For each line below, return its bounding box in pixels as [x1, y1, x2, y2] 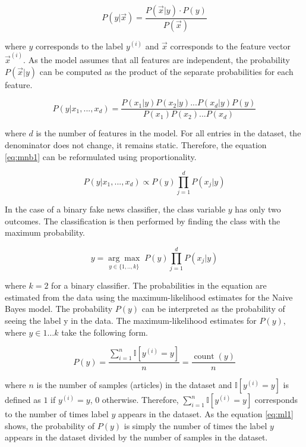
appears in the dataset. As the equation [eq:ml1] [118, 408, 294, 420]
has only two [235, 203, 281, 215]
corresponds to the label [36, 39, 124, 52]
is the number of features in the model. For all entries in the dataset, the [36, 127, 301, 139]
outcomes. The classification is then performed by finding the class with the [5, 214, 280, 227]
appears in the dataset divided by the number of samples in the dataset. [5, 431, 268, 443]
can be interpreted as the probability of [141, 302, 285, 315]
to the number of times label [5, 408, 109, 420]
